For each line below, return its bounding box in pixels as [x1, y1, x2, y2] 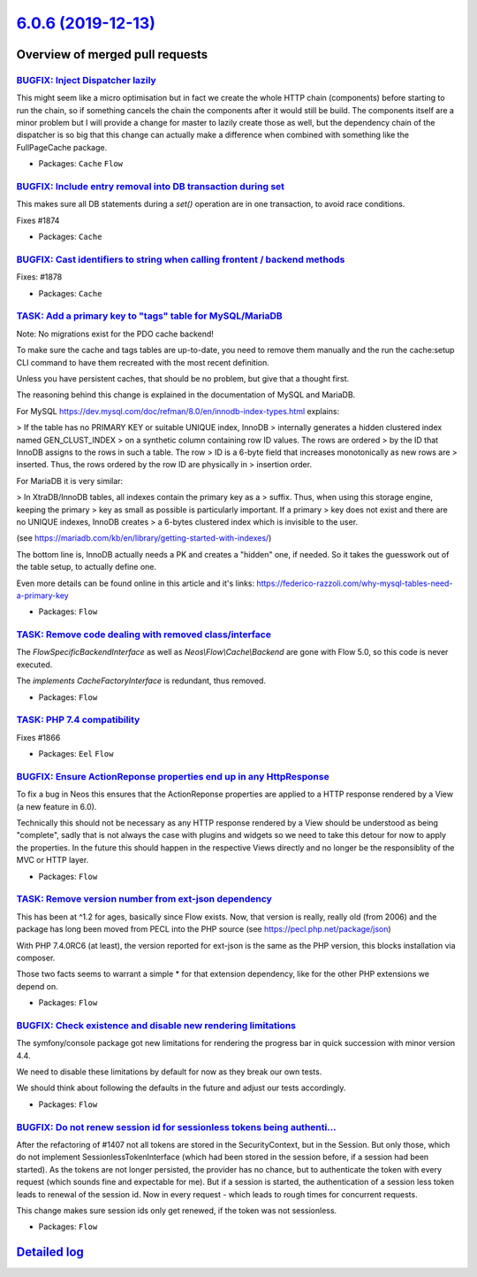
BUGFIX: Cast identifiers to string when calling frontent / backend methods [16, 253, 345, 265]
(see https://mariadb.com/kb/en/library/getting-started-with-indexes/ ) [16, 533, 272, 543]
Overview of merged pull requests [16, 47, 208, 62]
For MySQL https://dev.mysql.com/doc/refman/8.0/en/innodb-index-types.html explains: [16, 405, 340, 416]
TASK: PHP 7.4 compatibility [16, 713, 140, 726]
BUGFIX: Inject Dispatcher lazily [16, 73, 156, 86]
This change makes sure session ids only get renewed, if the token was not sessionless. [16, 1204, 337, 1216]
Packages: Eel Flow [38, 749, 114, 759]
